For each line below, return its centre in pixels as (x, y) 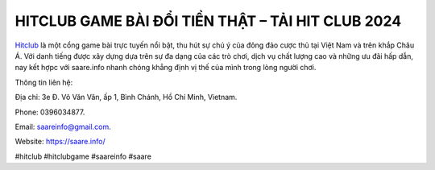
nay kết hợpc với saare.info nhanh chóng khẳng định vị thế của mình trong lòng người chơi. (166, 68)
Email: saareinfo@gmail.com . (63, 126)
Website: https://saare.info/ (60, 142)
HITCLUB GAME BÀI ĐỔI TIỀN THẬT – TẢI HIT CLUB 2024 (208, 21)
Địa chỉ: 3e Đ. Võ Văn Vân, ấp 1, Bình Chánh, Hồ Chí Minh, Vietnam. (126, 97)
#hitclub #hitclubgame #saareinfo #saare (83, 156)
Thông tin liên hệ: (44, 82)
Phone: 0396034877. (50, 112)
